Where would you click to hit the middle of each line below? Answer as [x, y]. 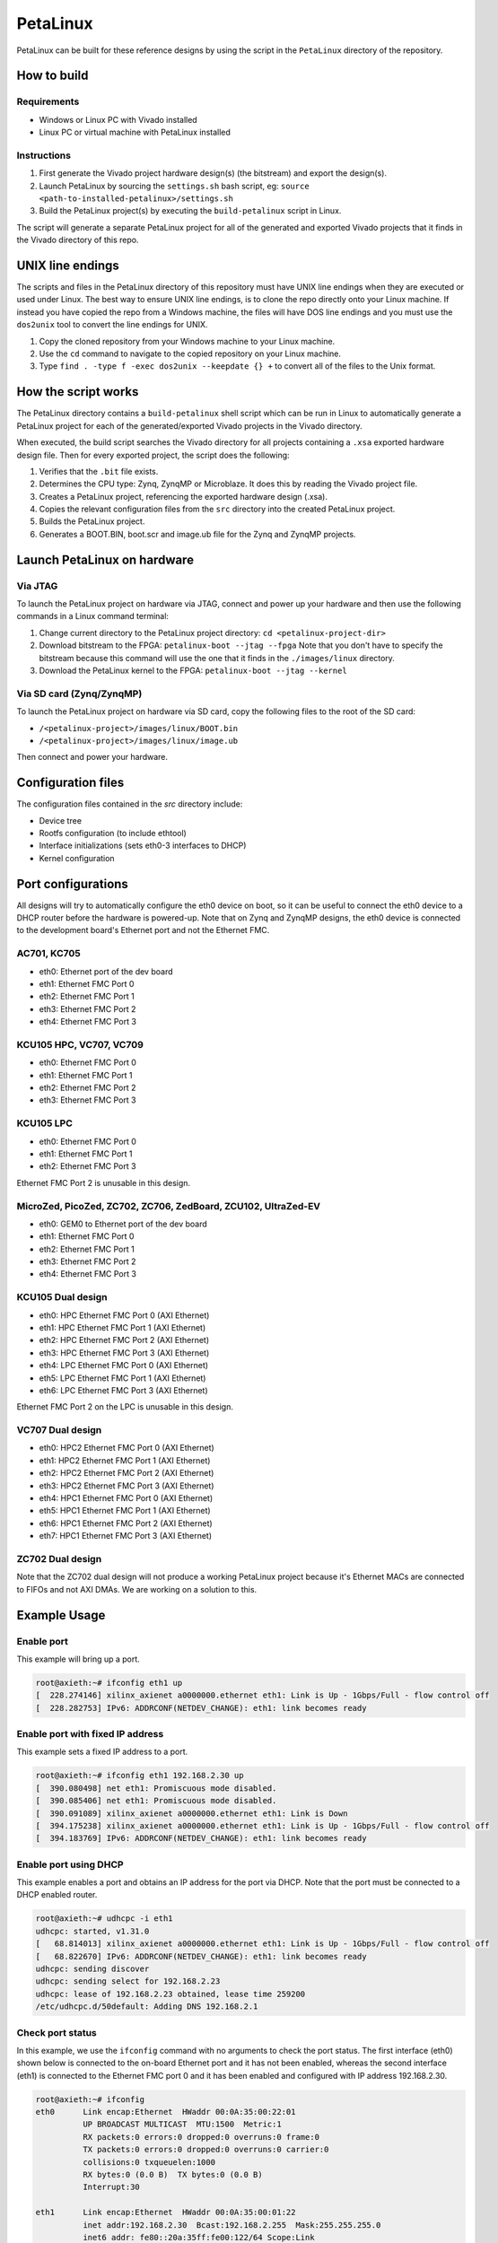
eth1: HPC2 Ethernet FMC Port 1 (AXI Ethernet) [125, 1460]
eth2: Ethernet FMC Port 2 [87, 1088]
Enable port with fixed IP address [90, 1734]
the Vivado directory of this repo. [78, 240]
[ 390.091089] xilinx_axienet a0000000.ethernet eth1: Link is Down [192, 1813]
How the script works [78, 392]
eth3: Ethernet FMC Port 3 [87, 1100]
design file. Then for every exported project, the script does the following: [153, 455]
